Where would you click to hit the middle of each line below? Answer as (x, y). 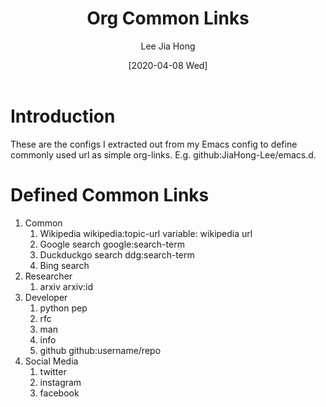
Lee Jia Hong (168, 46)
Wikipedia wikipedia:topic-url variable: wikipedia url (146, 233)
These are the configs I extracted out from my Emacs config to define (154, 144)
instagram (60, 382)
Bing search (64, 265)
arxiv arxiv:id (66, 286)
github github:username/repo (100, 350)
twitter (53, 371)
